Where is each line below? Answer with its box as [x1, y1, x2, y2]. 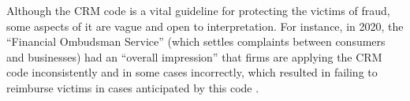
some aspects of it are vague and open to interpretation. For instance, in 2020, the [6, 17, 404, 34]
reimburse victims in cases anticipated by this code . [6, 79, 259, 95]
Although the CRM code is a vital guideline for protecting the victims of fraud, [6, 2, 390, 18]
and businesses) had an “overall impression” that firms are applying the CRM [6, 48, 382, 65]
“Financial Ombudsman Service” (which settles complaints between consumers [6, 33, 386, 50]
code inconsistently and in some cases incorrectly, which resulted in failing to [6, 64, 378, 80]
